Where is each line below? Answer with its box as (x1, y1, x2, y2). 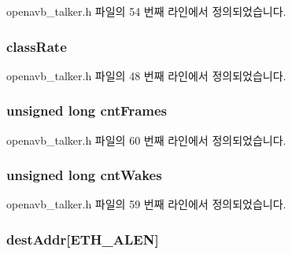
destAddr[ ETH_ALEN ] (6, 229, 159, 248)
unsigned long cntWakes (6, 165, 162, 185)
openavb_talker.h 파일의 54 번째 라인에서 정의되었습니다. (6, 3, 286, 19)
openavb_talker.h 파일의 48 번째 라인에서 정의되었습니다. (6, 67, 286, 83)
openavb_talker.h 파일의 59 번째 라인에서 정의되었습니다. (6, 196, 286, 212)
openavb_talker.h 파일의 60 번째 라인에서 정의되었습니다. (6, 131, 286, 148)
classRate (6, 36, 67, 56)
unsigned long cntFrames (6, 101, 167, 120)
